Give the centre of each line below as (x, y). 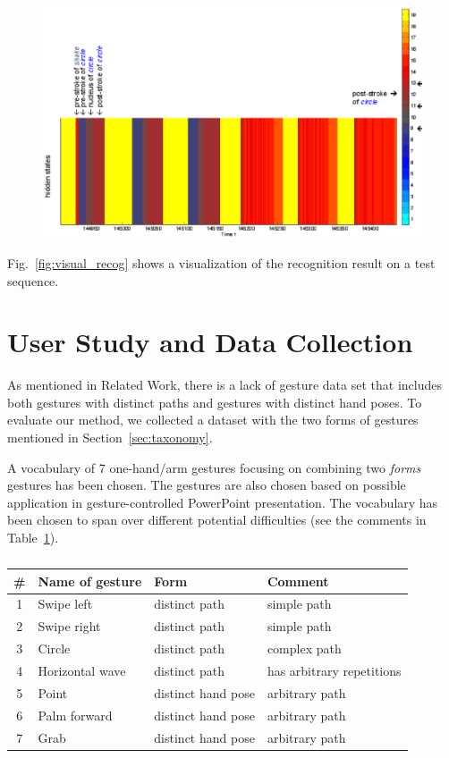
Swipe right (69, 626)
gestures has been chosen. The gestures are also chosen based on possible (207, 485)
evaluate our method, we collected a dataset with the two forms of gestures (213, 420)
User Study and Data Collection (210, 342)
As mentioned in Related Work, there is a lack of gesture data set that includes (224, 385)
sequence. (33, 280)
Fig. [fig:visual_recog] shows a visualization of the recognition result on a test (221, 262)
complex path (304, 649)
